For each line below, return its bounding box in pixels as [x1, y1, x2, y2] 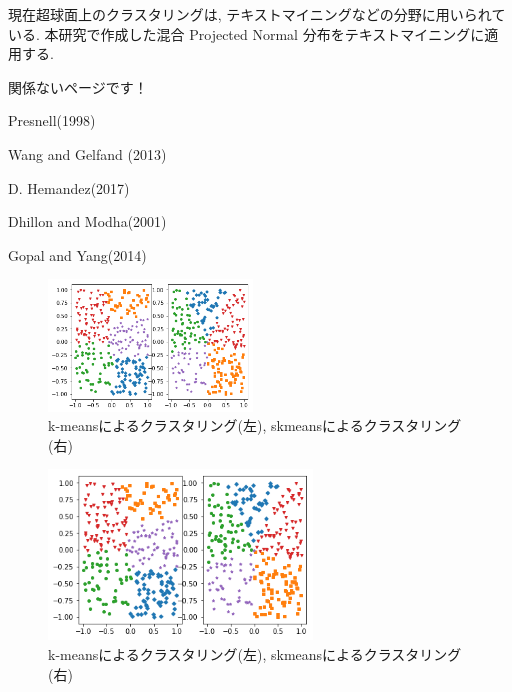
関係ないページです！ [8, 76, 148, 97]
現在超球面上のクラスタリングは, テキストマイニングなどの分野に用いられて [8, 4, 506, 24]
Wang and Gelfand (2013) [8, 143, 167, 164]
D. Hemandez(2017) [8, 177, 130, 198]
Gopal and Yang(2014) [8, 244, 147, 265]
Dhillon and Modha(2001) [8, 211, 167, 232]
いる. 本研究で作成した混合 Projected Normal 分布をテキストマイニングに [8, 23, 485, 44]
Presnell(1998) [8, 110, 96, 131]
